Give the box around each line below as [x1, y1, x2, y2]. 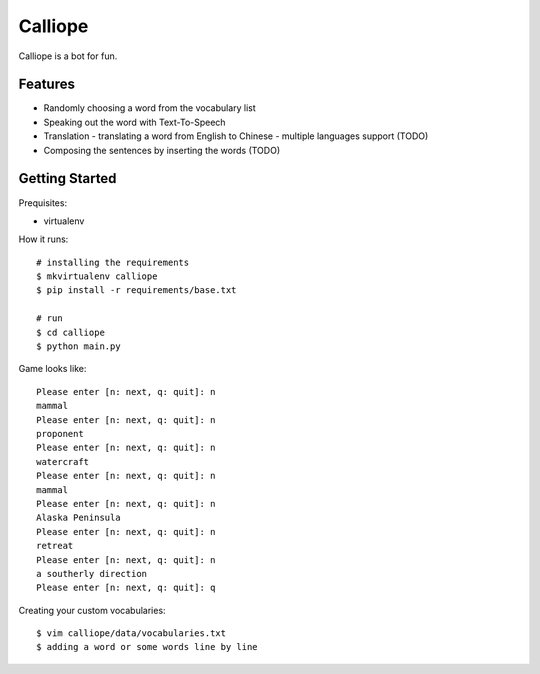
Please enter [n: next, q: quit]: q [36, 582, 216, 594]
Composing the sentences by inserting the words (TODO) [43, 144, 280, 156]
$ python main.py [36, 341, 121, 352]
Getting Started [18, 170, 117, 187]
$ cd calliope [36, 326, 105, 338]
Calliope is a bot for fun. [18, 50, 118, 62]
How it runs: [18, 233, 69, 245]
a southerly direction [36, 568, 148, 579]
